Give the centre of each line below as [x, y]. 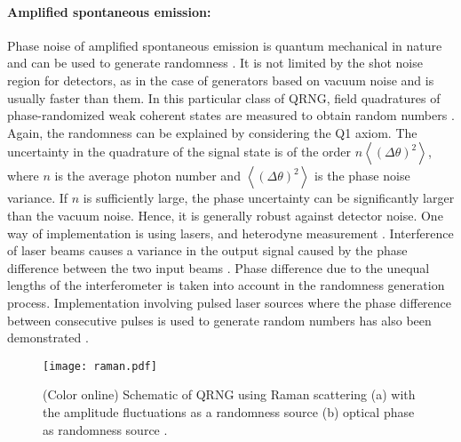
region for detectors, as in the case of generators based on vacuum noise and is [221, 80]
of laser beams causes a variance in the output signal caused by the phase [207, 250]
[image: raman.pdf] [100, 366]
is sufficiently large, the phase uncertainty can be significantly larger [269, 198]
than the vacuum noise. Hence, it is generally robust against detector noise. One [225, 215]
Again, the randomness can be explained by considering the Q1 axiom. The [212, 132]
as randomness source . [105, 429]
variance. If [38, 198]
